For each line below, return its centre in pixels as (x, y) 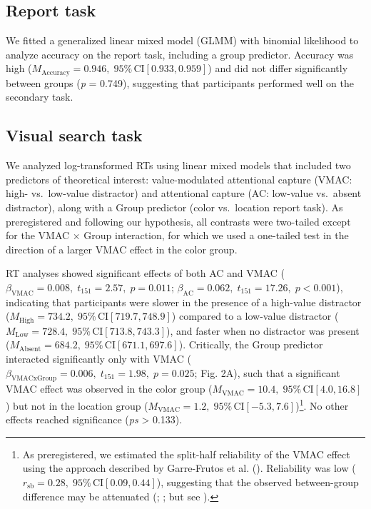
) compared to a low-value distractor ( (255, 316)
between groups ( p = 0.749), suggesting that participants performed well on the (180, 82)
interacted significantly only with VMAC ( (98, 359)
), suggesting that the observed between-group (258, 482)
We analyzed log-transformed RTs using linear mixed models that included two (178, 165)
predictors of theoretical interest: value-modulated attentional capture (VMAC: (179, 179)
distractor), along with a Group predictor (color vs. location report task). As (174, 207)
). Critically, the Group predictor (251, 344)
